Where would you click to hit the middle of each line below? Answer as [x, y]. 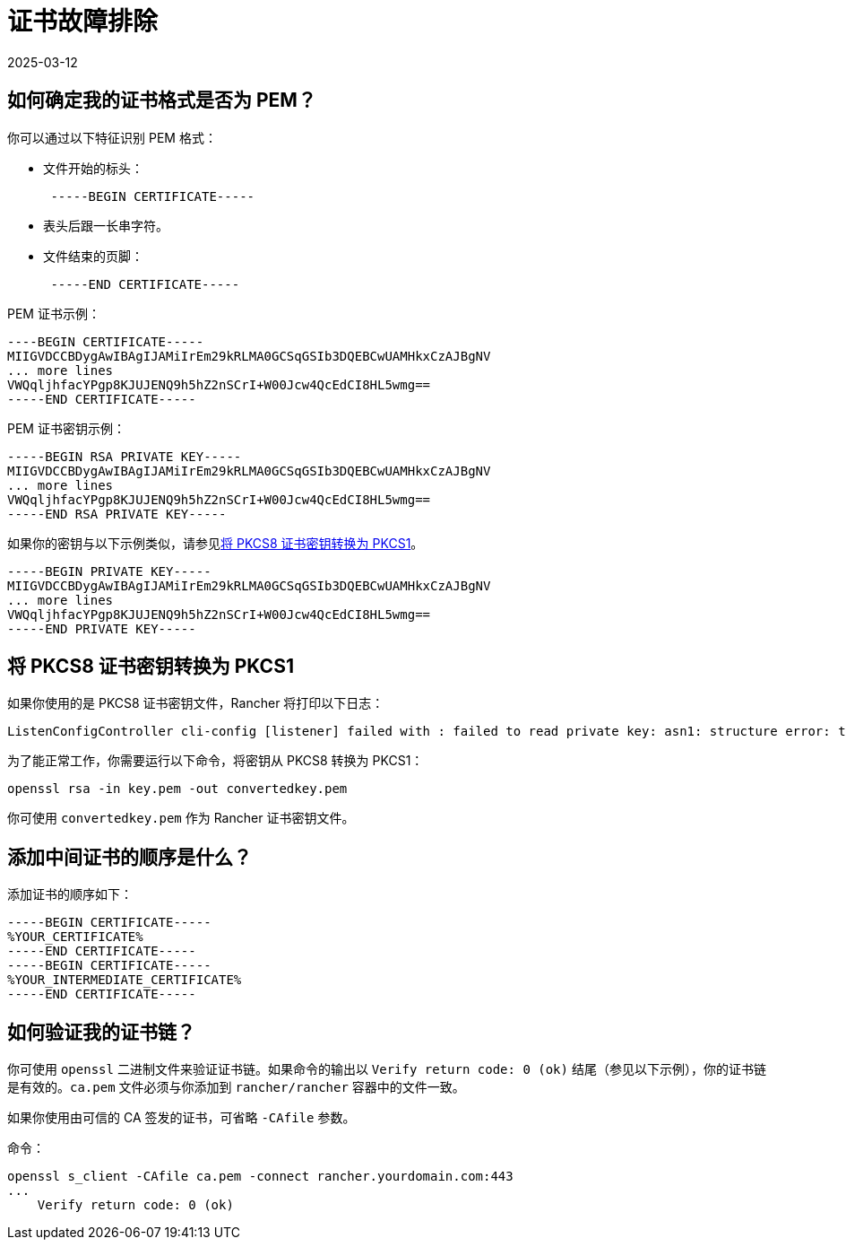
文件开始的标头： [93, 168]
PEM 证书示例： [54, 313]
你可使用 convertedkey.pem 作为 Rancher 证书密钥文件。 [181, 818]
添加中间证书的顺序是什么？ [129, 857]
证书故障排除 [83, 22]
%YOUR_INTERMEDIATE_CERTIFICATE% [125, 980]
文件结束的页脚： [93, 256]
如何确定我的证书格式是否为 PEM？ [162, 100]
